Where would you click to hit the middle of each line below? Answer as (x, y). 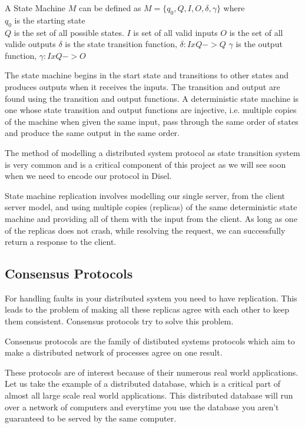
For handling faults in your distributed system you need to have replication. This (151, 298)
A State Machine (35, 8)
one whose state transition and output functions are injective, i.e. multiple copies (151, 110)
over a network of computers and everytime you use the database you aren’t (142, 407)
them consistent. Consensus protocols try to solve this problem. (119, 321)
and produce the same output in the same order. (92, 133)
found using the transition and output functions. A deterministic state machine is (152, 98)
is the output (259, 44)
